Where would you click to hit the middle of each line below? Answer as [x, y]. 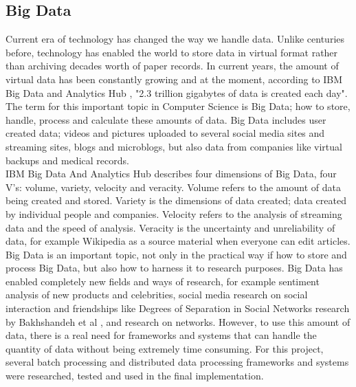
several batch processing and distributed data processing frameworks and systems [177, 362]
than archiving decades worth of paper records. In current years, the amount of [172, 66]
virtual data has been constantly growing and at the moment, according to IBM [174, 79]
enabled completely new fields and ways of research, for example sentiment [163, 281]
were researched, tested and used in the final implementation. [135, 376]
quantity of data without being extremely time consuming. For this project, [165, 348]
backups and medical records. [67, 160]
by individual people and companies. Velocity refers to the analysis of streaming [174, 213]
